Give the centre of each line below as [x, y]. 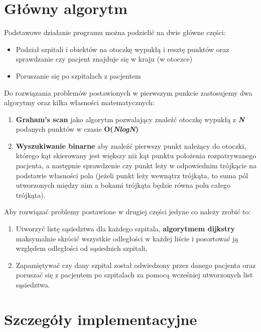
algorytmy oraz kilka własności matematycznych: [79, 102]
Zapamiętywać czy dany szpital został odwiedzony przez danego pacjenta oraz [136, 265]
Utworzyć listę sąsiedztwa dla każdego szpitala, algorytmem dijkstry [125, 229]
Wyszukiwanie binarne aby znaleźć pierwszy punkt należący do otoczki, [131, 145]
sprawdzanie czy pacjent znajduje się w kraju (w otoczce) [104, 59]
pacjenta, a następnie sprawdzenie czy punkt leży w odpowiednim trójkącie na [136, 165]
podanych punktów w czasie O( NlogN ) [77, 129]
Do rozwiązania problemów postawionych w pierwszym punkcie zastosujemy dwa [128, 92]
